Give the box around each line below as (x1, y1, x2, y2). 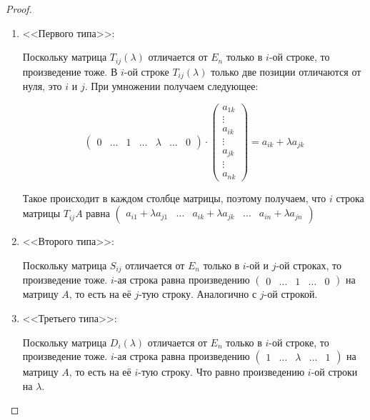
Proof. (6, 1, 32, 16)
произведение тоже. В (22, 64, 118, 79)
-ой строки (311, 364, 358, 379)
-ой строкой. (264, 286, 318, 301)
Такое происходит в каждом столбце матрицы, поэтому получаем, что (22, 190, 326, 205)
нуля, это (22, 79, 62, 94)
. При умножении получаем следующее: (84, 79, 259, 94)
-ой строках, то (276, 257, 342, 272)
